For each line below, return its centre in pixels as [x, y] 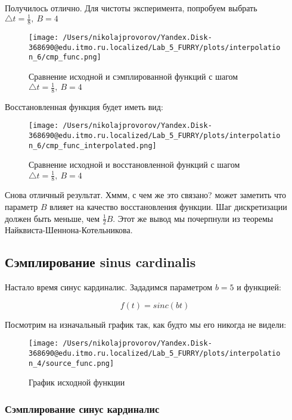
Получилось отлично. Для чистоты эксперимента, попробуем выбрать [131, 8]
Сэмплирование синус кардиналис [82, 408]
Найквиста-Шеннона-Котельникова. [69, 230]
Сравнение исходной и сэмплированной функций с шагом [133, 76]
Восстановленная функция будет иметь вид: [84, 106]
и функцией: [259, 287]
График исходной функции [77, 382]
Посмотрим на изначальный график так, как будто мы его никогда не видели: [146, 324]
